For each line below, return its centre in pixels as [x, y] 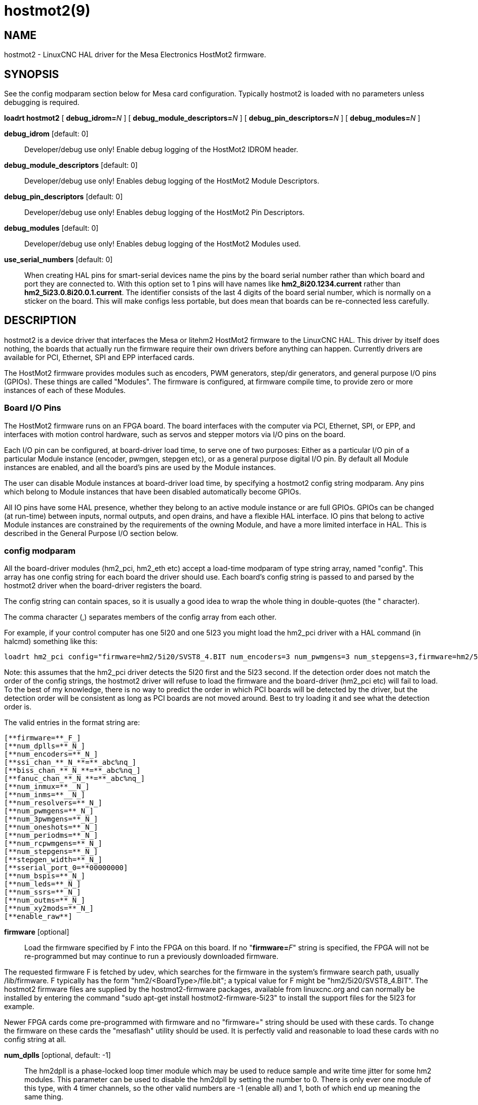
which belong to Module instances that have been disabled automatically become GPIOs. [153, 491]
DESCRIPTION [40, 320]
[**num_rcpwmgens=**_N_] [53, 844]
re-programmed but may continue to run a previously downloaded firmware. [151, 956]
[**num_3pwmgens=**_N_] [51, 819]
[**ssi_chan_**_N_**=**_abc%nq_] [70, 762]
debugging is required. [42, 102]
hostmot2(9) [47, 11]
